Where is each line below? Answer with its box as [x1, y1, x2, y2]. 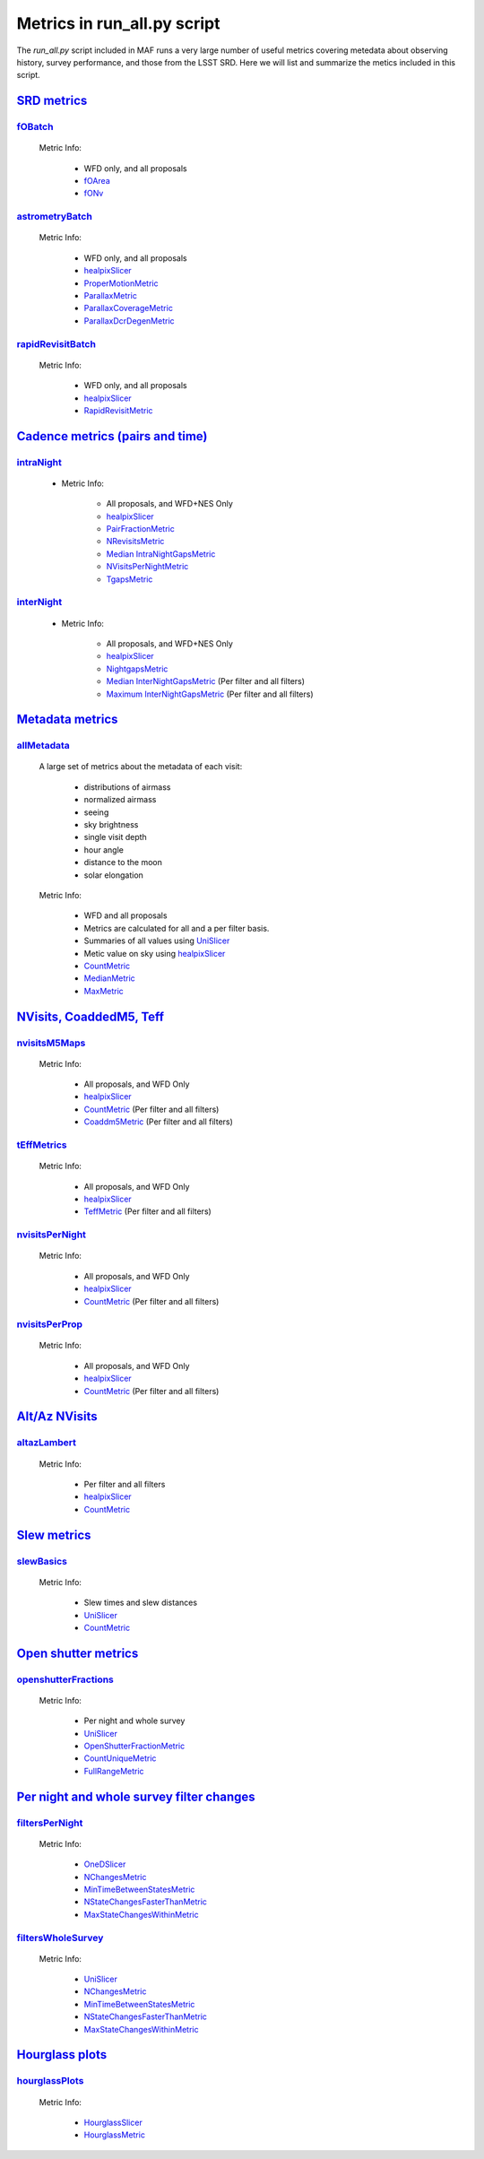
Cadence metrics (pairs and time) [16, 429, 208, 444]
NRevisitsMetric [106, 536, 165, 547]
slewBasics [16, 1555, 67, 1567]
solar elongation [83, 870, 143, 880]
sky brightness [83, 819, 139, 830]
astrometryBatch [16, 211, 93, 223]
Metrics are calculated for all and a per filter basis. [83, 923, 270, 933]
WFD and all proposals [83, 910, 168, 921]
